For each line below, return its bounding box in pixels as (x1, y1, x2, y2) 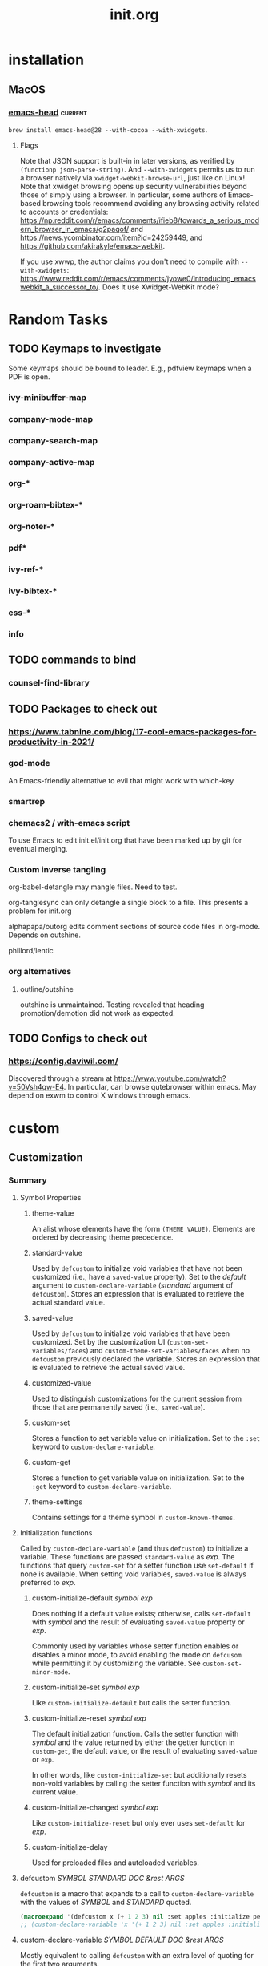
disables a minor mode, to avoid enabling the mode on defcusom (31, 1650, 242, 1660)
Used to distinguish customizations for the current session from (31, 1394, 242, 1404)
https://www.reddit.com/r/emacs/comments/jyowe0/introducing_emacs (19, 273, 256, 283)
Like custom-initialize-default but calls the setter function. (31, 1698, 232, 1708)
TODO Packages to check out (8, 702, 158, 715)
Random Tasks (8, 310, 109, 329)
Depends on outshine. (8, 930, 82, 940)
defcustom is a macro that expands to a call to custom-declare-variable (19, 1889, 254, 1899)
